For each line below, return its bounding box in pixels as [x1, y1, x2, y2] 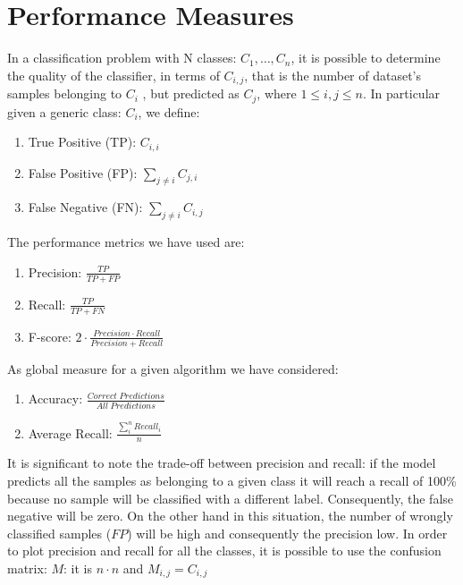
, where [257, 84, 297, 103]
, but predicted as [142, 84, 240, 103]
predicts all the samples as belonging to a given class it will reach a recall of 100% [7, 471, 457, 489]
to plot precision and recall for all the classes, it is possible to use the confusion [7, 541, 442, 560]
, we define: [138, 102, 200, 121]
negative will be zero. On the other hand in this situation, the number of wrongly [7, 506, 453, 525]
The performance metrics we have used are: [7, 233, 245, 251]
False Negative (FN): [28, 198, 143, 216]
